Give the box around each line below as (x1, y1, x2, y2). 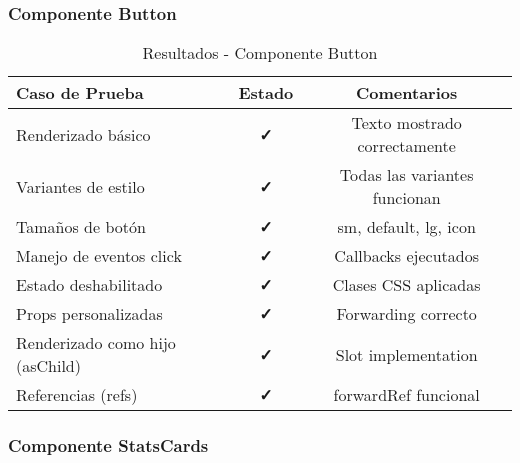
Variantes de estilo (16, 174, 145, 198)
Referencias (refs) (16, 383, 138, 407)
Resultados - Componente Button (142, 41, 378, 65)
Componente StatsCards (8, 433, 209, 458)
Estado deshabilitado (16, 273, 163, 297)
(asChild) (16, 354, 81, 378)
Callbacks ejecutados (334, 244, 479, 268)
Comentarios (356, 81, 458, 105)
